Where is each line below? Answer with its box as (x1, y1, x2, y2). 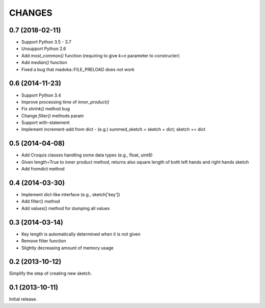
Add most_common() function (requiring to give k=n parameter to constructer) (21, 52, 180, 58)
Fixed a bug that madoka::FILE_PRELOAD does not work (21, 66, 135, 72)
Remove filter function (21, 238, 66, 244)
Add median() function (21, 59, 67, 66)
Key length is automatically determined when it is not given (21, 231, 141, 237)
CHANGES (9, 7, 53, 18)
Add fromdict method (21, 166, 65, 172)
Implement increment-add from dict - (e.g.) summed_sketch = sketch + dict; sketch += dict (21, 127, 206, 132)
